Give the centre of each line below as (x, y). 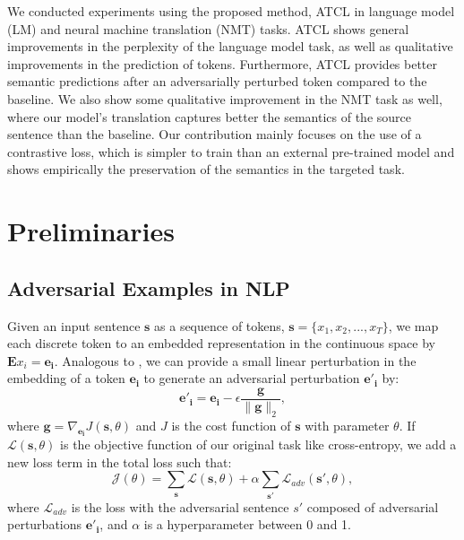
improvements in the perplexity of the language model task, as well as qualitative (230, 46)
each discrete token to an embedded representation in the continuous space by (221, 343)
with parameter (347, 425)
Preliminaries (91, 231)
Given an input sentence (74, 325)
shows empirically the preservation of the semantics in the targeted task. (206, 169)
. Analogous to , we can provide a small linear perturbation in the (235, 360)
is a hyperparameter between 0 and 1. (247, 524)
